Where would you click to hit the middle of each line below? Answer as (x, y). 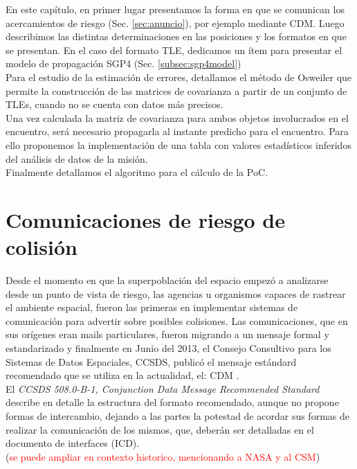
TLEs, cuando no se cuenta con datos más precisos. (115, 104)
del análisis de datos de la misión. (77, 158)
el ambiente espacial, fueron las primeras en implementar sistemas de (152, 307)
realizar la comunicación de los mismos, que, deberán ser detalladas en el (160, 429)
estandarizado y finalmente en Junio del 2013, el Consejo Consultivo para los (168, 348)
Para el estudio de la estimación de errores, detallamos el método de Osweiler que (179, 77)
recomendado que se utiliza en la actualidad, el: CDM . (122, 375)
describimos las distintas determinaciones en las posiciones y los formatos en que (176, 36)
